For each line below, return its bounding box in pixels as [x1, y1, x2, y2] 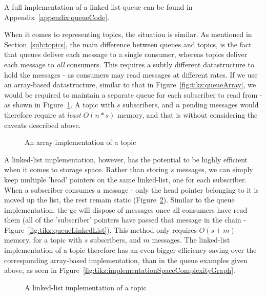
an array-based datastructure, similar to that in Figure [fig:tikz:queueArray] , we [4, 79, 256, 90]
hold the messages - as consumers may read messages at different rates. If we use [4, 69, 258, 80]
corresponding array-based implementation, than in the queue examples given [4, 254, 248, 265]
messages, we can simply [176, 164, 253, 175]
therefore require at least [4, 109, 81, 120]
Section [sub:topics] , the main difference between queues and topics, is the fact [4, 39, 252, 49]
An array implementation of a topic [25, 137, 136, 147]
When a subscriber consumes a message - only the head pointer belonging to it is [4, 184, 259, 195]
